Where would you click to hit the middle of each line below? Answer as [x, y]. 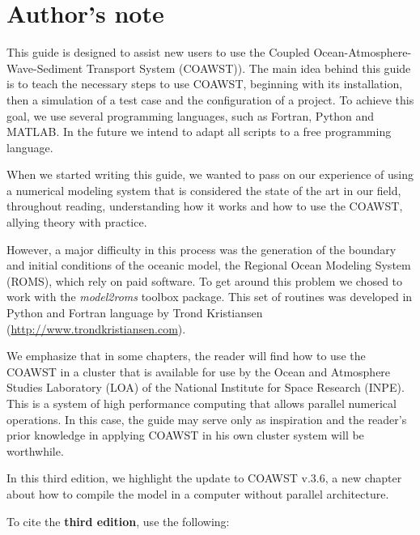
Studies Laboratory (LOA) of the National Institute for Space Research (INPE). [206, 387]
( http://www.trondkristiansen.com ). [96, 328]
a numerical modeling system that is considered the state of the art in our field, [204, 190]
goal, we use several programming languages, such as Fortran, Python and [191, 115]
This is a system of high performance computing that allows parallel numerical [202, 403]
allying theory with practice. [77, 222]
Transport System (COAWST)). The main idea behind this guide [248, 68]
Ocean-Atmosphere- [363, 52]
